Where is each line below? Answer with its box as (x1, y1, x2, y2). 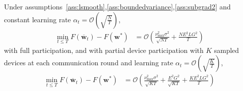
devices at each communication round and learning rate (4, 57, 173, 68)
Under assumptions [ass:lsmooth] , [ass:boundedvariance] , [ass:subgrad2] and (4, 1, 231, 11)
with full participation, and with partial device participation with (4, 45, 204, 55)
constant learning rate (4, 14, 71, 24)
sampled (214, 45, 239, 55)
